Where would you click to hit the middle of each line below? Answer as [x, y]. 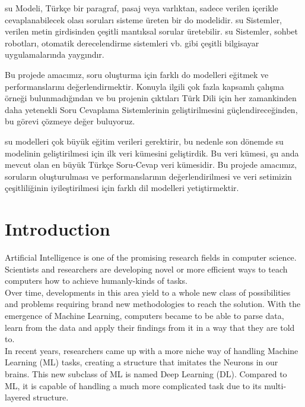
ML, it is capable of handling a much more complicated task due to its [133, 385]
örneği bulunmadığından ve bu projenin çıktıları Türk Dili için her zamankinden [151, 98]
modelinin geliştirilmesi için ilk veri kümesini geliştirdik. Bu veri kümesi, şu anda [152, 153]
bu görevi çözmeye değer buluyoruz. [70, 121]
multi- [275, 385]
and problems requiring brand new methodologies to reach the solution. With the [153, 304]
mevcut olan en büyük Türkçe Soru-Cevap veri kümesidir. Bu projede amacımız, [151, 165]
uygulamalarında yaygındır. [55, 54]
